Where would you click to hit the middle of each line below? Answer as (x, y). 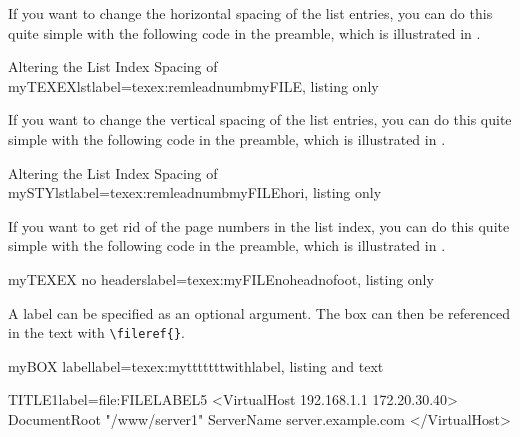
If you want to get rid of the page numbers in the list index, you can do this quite (259, 225)
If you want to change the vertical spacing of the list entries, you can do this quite (260, 119)
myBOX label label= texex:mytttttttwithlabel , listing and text (196, 365)
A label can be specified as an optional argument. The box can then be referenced (259, 312)
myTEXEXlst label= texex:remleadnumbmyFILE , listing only (193, 85)
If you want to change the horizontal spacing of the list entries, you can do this (250, 13)
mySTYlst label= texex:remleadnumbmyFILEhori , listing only (195, 192)
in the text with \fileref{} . (96, 332)
